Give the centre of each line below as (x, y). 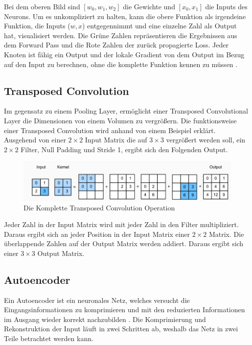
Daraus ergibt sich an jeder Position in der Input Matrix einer (97, 234)
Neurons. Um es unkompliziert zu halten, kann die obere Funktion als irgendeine (125, 16)
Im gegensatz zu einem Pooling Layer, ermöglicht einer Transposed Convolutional (126, 111)
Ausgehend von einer (35, 140)
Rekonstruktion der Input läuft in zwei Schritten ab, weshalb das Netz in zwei (121, 329)
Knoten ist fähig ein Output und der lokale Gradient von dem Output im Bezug (124, 54)
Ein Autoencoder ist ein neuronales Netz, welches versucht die (97, 300)
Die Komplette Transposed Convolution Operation (99, 208)
